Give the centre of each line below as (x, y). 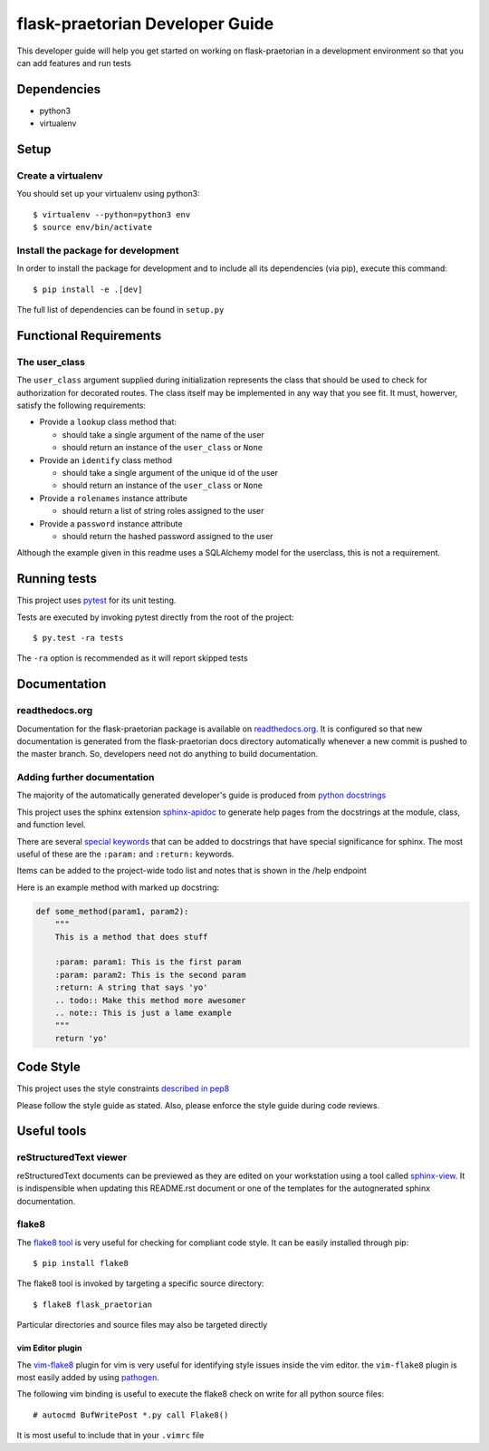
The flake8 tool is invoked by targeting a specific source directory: (140, 1283)
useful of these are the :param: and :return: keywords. (125, 854)
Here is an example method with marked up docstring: (118, 887)
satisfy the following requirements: (81, 406)
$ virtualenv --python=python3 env (112, 214)
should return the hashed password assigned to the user (168, 536)
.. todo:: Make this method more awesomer (150, 1000)
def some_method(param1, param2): (112, 911)
